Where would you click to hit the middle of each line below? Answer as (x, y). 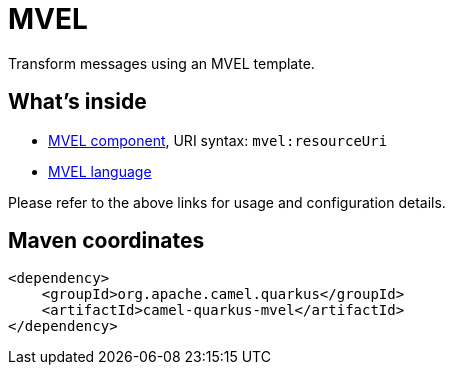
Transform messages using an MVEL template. (161, 63)
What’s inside (77, 102)
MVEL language (100, 171)
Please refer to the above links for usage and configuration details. (227, 202)
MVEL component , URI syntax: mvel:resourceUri (218, 140)
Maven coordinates (106, 241)
